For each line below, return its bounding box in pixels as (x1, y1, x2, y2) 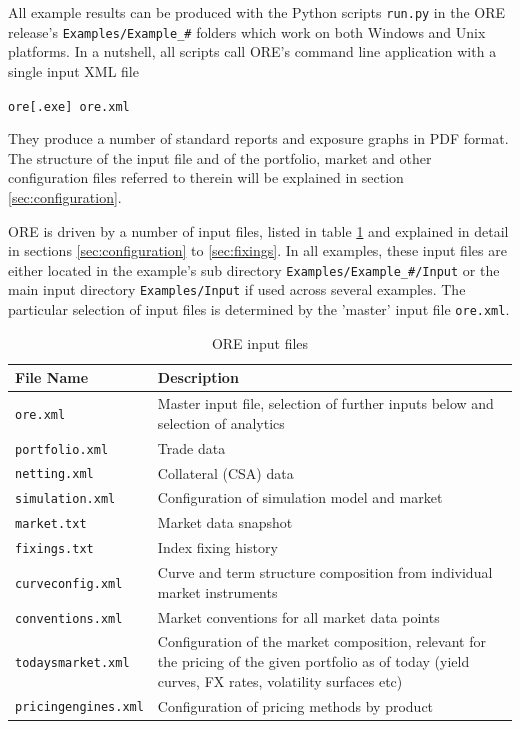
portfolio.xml (15, 442, 109, 457)
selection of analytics (157, 412, 285, 433)
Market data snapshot (157, 512, 293, 533)
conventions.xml (15, 611, 123, 626)
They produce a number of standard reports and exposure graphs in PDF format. (8, 128, 509, 149)
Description (157, 367, 239, 388)
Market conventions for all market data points (157, 606, 440, 627)
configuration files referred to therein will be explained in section (8, 167, 404, 188)
